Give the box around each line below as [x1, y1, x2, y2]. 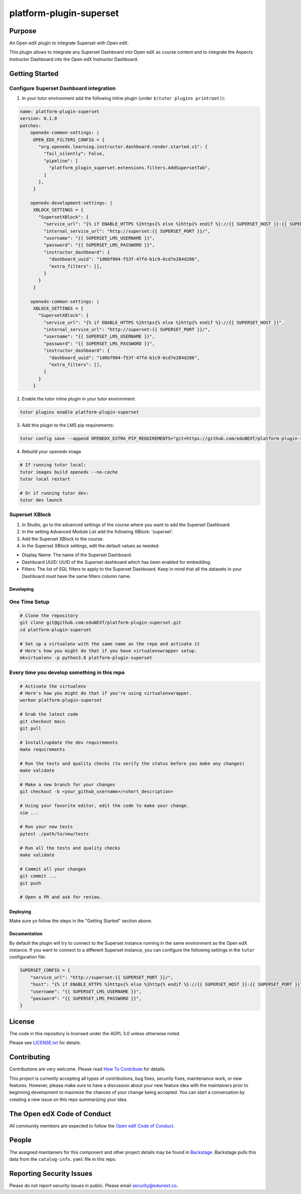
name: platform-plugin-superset [20, 109, 100, 114]
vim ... [20, 810, 39, 816]
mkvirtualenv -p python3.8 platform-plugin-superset [20, 655, 153, 661]
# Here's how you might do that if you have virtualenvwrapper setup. [20, 648, 198, 654]
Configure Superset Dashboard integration [9, 84, 116, 91]
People [9, 1136, 32, 1144]
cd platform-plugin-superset [20, 627, 92, 633]
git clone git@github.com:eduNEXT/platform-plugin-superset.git [20, 620, 182, 626]
